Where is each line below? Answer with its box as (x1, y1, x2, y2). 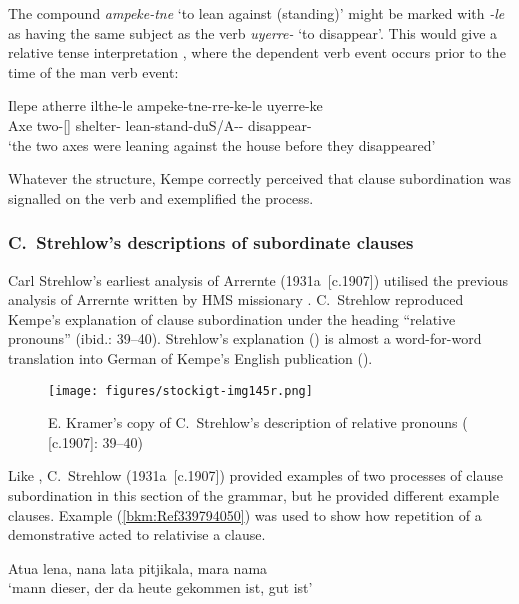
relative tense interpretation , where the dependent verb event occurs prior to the (8, 42, 506, 63)
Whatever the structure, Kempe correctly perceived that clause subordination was (8, 168, 512, 189)
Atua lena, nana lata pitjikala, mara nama (8, 557, 268, 578)
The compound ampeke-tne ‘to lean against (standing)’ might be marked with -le (8, 3, 505, 23)
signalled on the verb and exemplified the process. (8, 187, 314, 208)
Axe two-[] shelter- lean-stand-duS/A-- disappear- (8, 114, 312, 135)
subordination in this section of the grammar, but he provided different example (8, 484, 499, 505)
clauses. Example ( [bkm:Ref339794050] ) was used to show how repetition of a (8, 504, 482, 525)
